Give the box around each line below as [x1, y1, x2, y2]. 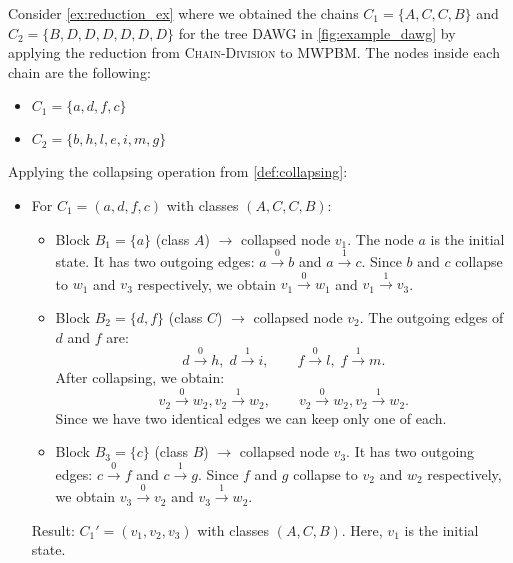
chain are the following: [8, 61, 151, 82]
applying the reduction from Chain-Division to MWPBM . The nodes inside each [8, 42, 500, 63]
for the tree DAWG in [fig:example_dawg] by [178, 22, 456, 43]
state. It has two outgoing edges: [55, 250, 255, 271]
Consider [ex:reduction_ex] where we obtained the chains [8, 3, 359, 23]
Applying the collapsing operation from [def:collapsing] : [8, 161, 348, 182]
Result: [31, 519, 75, 540]
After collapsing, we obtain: [55, 366, 225, 387]
